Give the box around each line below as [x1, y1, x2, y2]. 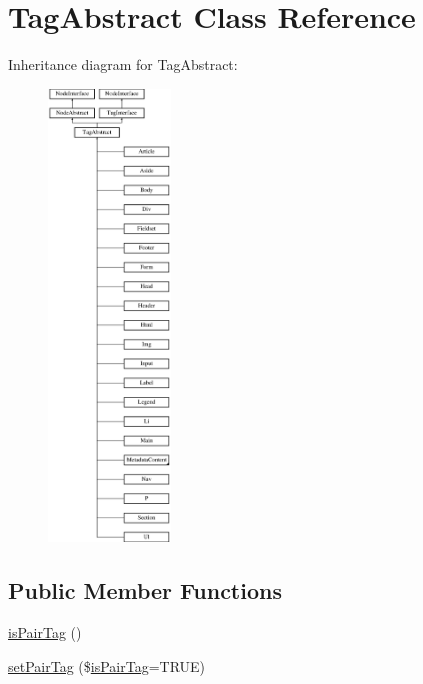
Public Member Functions [8, 575, 282, 606]
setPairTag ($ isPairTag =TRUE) [8, 655, 206, 676]
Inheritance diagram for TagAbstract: [8, 54, 238, 75]
